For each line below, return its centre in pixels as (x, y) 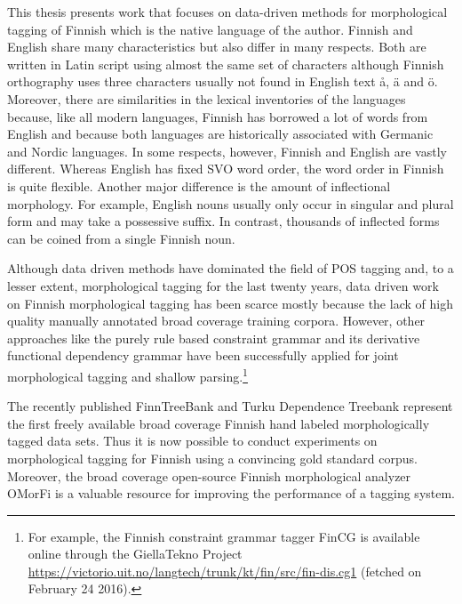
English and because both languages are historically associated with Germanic (220, 134)
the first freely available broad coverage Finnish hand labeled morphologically (219, 423)
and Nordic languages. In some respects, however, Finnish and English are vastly (227, 151)
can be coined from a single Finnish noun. (121, 238)
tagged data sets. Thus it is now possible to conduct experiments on (192, 441)
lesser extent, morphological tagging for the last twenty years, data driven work (223, 285)
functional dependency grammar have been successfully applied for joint (203, 355)
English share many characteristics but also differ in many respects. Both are (217, 47)
